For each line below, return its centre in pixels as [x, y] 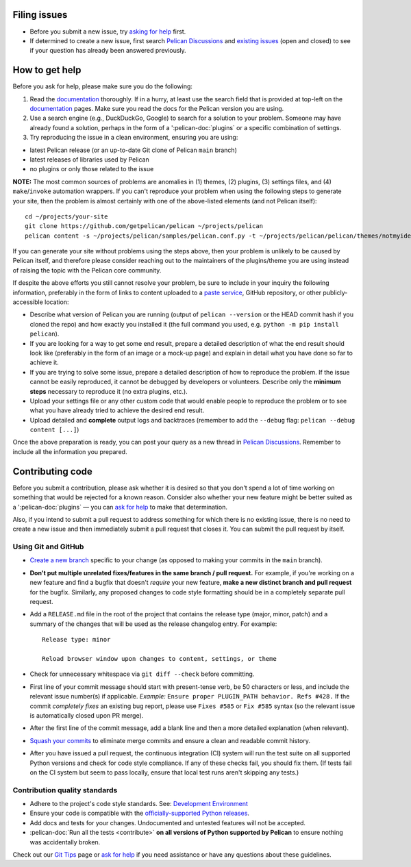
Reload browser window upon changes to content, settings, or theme [159, 658]
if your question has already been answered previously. [108, 51]
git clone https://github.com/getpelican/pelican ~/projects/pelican [144, 226]
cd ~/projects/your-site [66, 216]
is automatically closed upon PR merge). [87, 715]
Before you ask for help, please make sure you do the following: [103, 86]
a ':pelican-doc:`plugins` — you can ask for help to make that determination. [120, 507]
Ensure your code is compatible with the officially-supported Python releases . [140, 813]
